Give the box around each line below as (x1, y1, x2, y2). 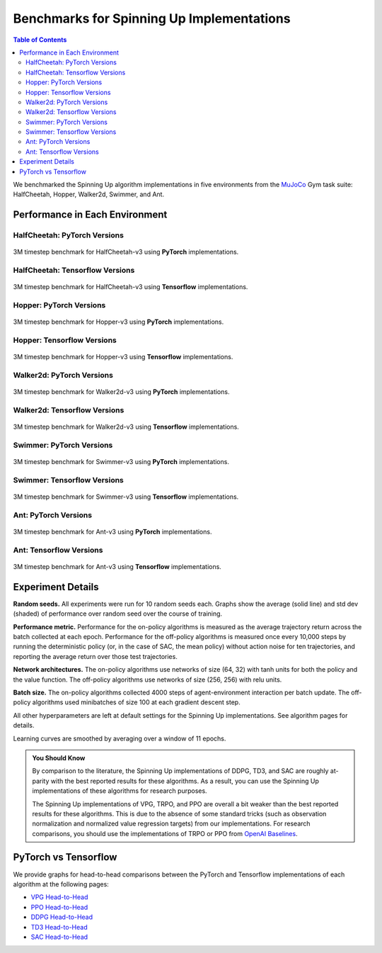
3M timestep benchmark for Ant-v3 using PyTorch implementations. (13, 528, 212, 536)
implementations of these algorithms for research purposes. (32, 786, 208, 795)
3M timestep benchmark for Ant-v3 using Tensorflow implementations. (13, 562, 222, 570)
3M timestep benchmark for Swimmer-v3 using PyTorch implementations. (13, 458, 230, 466)
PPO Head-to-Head (30, 903, 88, 911)
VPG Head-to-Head (30, 893, 88, 901)
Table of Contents (13, 35, 67, 44)
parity (32, 777, 50, 785)
